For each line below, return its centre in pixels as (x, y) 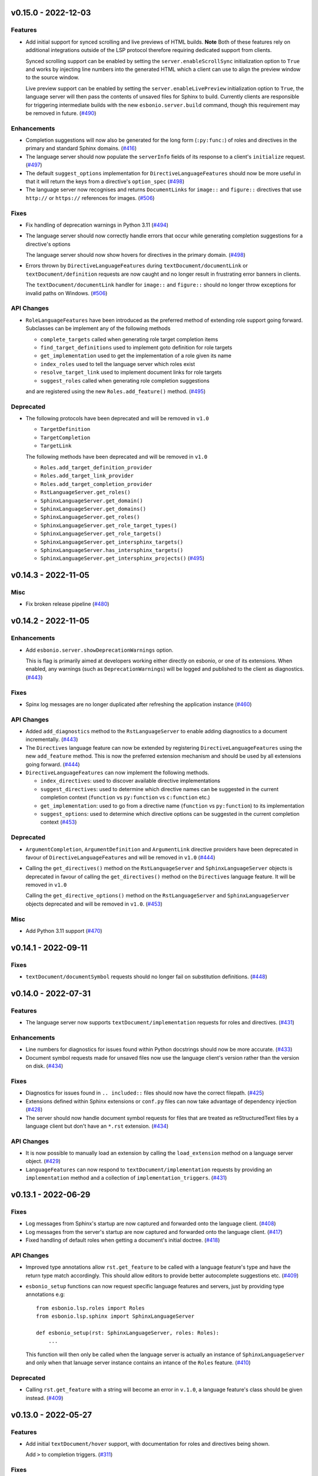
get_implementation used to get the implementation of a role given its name (136, 356)
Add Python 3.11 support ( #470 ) (64, 930)
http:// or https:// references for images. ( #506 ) (90, 198)
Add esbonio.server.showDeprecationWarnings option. (100, 650)
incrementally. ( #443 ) (52, 739)
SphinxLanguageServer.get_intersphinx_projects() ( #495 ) (122, 559)
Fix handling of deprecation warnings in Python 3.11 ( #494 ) (97, 225)
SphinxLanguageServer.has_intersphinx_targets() (112, 550)
